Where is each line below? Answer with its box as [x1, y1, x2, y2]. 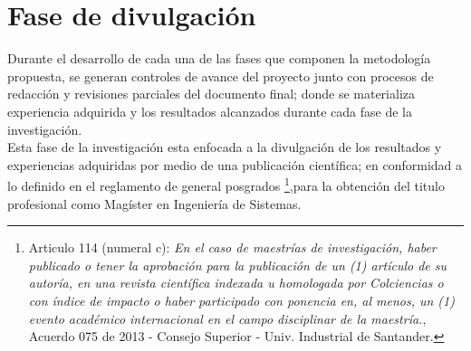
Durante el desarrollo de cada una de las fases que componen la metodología [7, 49, 431, 68]
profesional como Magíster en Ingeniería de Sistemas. [7, 194, 302, 213]
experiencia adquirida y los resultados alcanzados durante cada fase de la [7, 101, 412, 120]
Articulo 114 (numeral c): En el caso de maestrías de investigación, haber [28, 238, 437, 257]
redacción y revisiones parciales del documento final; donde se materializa [7, 84, 416, 103]
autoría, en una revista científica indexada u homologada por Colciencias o [28, 273, 444, 292]
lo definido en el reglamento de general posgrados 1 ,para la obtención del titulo [7, 174, 445, 194]
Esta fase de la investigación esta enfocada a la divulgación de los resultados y [7, 138, 442, 157]
